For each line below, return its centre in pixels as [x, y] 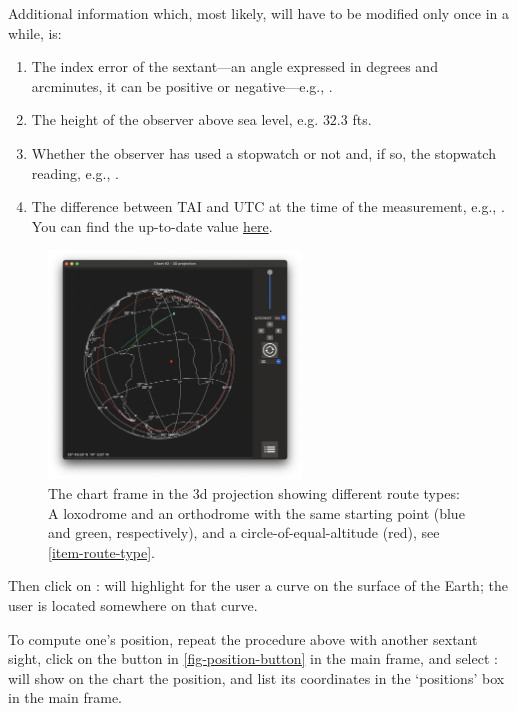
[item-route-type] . [102, 551]
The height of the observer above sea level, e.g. [175, 119]
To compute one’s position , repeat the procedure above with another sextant [243, 638]
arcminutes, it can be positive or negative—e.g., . [182, 85]
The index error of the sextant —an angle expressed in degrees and [234, 66]
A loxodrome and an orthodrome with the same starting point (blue [256, 512]
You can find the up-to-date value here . [152, 225]
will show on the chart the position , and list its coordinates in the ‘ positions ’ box [256, 677]
